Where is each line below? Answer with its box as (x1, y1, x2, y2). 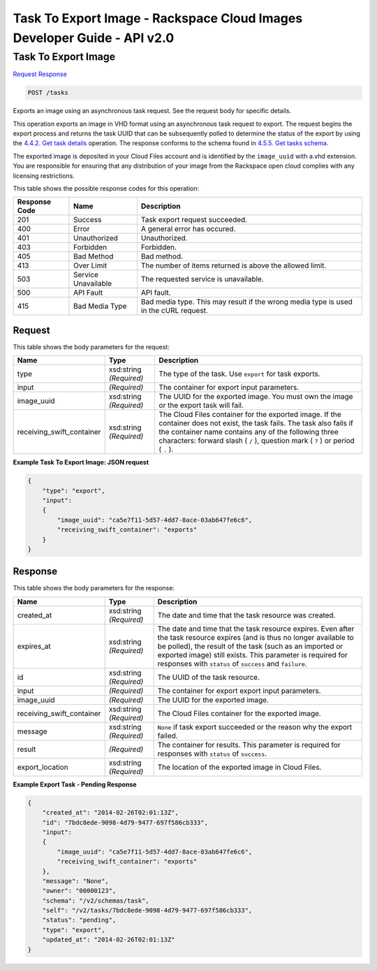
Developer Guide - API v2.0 (13, 30, 175, 45)
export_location (17, 762, 69, 772)
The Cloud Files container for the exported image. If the (158, 409, 341, 419)
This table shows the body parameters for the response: (13, 584, 175, 592)
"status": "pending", (42, 916, 117, 924)
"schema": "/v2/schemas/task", (42, 896, 149, 905)
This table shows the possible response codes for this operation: (13, 184, 200, 192)
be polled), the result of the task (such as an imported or (157, 641, 343, 651)
